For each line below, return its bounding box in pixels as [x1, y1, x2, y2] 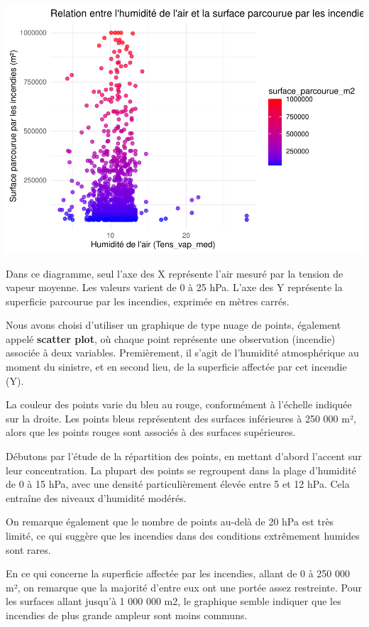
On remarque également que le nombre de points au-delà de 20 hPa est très [6, 514, 334, 529]
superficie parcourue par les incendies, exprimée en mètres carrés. [6, 293, 290, 308]
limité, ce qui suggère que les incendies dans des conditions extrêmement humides [6, 528, 360, 543]
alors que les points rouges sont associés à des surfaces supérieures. [6, 425, 296, 440]
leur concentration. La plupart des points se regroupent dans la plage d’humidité [6, 462, 356, 477]
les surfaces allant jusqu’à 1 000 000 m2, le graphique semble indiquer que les [6, 594, 341, 609]
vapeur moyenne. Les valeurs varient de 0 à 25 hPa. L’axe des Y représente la [6, 280, 343, 295]
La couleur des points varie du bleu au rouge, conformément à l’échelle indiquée [6, 397, 352, 412]
